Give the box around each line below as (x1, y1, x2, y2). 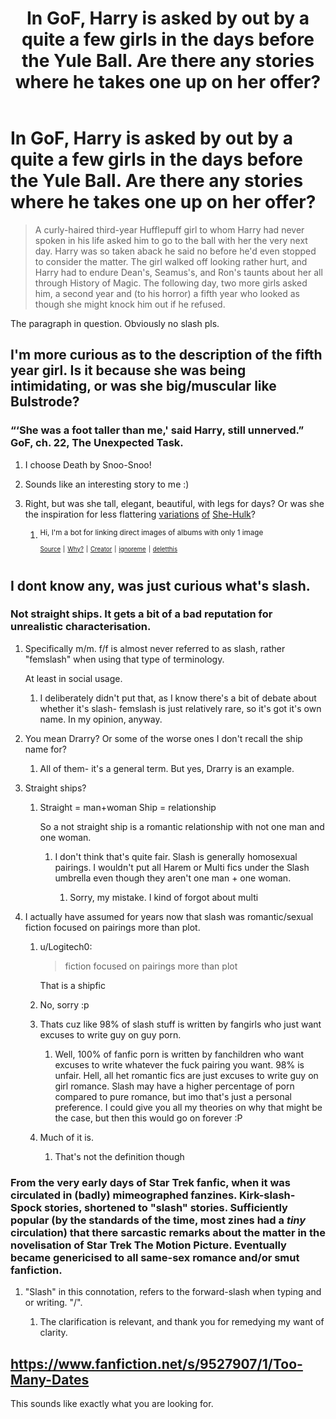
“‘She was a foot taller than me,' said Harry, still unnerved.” (10, 423, 305, 437)
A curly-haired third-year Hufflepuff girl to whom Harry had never (34, 223, 305, 236)
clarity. (39, 1327, 68, 1339)
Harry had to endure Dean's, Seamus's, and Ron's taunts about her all (34, 266, 323, 278)
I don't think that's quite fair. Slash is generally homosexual (54, 850, 298, 862)
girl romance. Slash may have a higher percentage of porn (54, 1080, 295, 1092)
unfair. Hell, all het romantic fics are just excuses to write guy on (54, 1069, 319, 1081)
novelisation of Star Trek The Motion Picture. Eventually (10, 1238, 287, 1252)
